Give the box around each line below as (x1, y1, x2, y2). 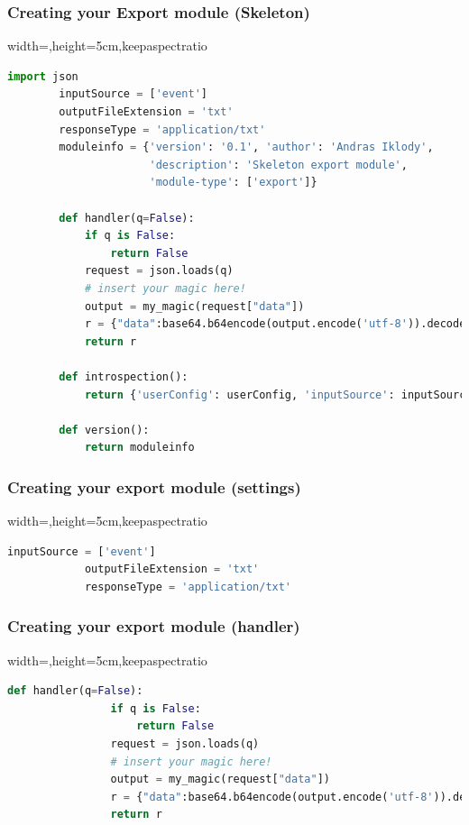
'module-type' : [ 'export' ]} (149, 176, 317, 189)
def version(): (59, 423, 150, 436)
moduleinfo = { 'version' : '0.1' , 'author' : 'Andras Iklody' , (59, 141, 434, 154)
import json (7, 69, 78, 83)
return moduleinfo (84, 441, 195, 454)
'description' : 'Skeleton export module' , (149, 158, 408, 171)
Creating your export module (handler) (7, 615, 300, 637)
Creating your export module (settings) (7, 475, 301, 498)
